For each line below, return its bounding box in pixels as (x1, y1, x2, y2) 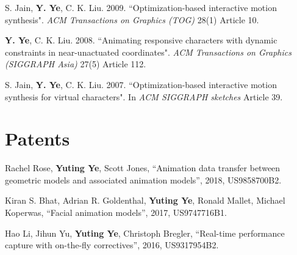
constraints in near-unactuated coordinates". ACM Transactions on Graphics (5, 45, 292, 58)
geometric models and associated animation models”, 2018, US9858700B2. (5, 173, 282, 186)
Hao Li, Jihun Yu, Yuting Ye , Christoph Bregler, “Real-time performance (5, 226, 285, 239)
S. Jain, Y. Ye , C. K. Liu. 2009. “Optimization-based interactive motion (5, 1, 277, 13)
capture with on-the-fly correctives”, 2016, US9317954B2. (5, 238, 219, 251)
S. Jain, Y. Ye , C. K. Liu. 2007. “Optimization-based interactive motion (5, 78, 277, 91)
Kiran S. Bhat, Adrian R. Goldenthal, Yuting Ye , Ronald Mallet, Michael (5, 194, 285, 207)
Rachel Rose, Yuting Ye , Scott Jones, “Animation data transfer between (5, 161, 281, 174)
